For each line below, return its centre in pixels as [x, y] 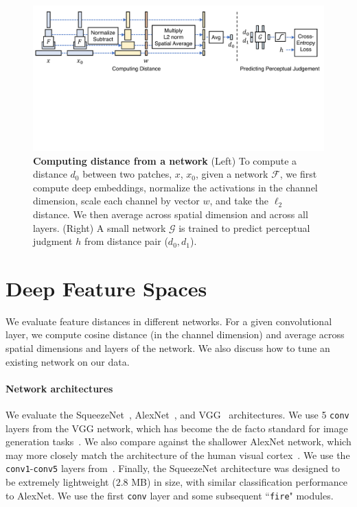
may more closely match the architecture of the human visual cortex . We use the [178, 455]
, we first [298, 174]
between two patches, [127, 174]
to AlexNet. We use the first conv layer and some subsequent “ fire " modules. [170, 495]
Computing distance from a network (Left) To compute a [165, 160]
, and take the [239, 201]
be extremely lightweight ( [61, 482]
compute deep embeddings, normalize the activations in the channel [175, 187]
